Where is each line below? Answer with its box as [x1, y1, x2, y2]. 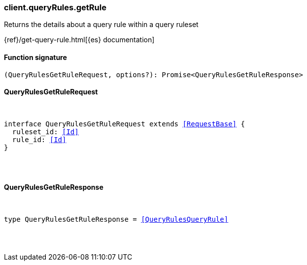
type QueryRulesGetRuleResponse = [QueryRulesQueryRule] [4, 215, 229, 224]
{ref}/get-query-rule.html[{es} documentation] [4, 35, 155, 44]
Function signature [4, 53, 67, 61]
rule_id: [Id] [12, 135, 67, 144]
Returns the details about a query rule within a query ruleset [4, 20, 199, 29]
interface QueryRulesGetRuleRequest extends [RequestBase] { [4, 119, 245, 128]
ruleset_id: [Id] [12, 127, 79, 136]
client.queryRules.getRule [4, 2, 106, 12]
